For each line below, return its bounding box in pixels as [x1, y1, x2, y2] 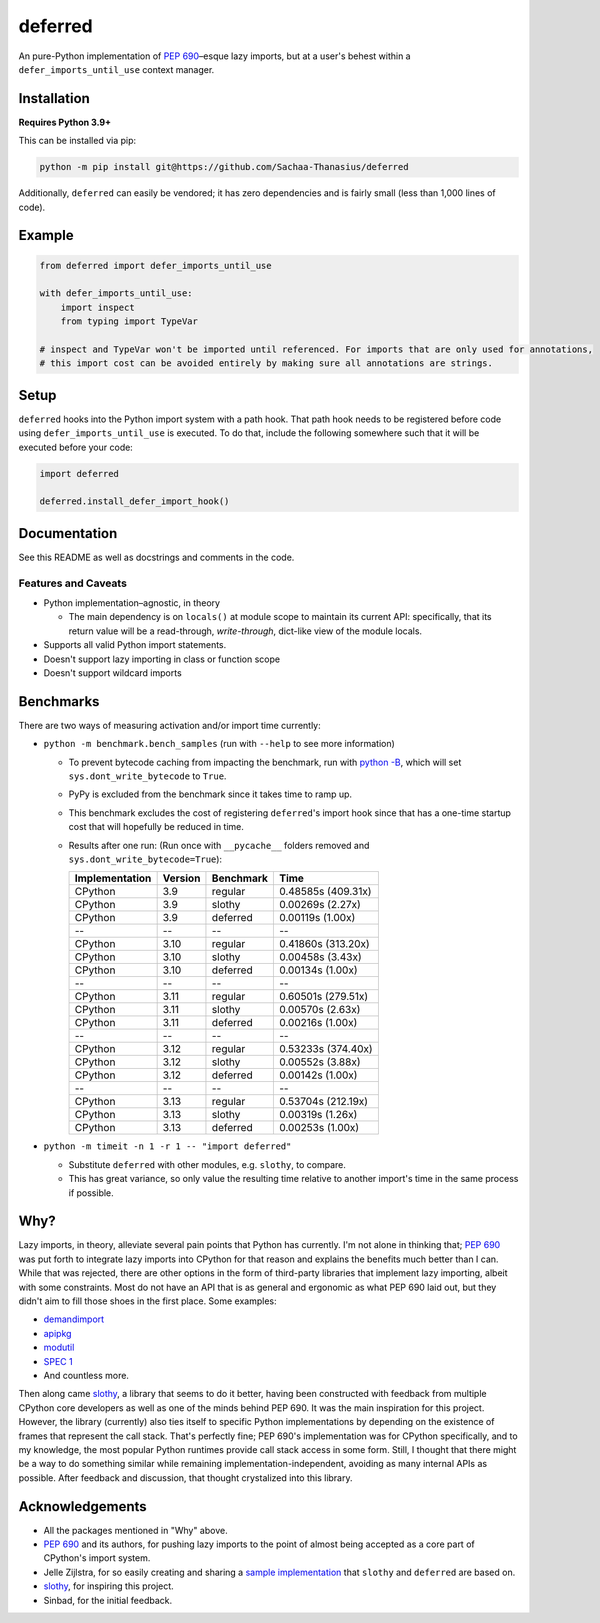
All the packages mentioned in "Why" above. [43, 1524, 229, 1536]
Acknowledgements [18, 1498, 147, 1515]
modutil [43, 1341, 75, 1354]
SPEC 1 [43, 1355, 74, 1367]
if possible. [68, 1186, 114, 1199]
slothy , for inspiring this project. [43, 1580, 174, 1592]
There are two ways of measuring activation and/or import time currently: [18, 719, 321, 731]
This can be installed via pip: [18, 135, 137, 147]
